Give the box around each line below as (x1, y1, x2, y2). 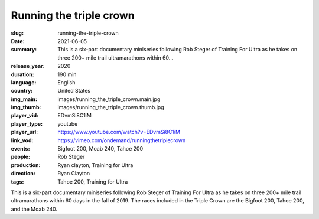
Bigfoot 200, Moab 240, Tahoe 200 (57, 145, 144, 152)
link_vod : (11, 136, 34, 144)
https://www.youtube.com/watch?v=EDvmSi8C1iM (57, 129, 180, 136)
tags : (11, 178, 24, 185)
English (57, 79, 76, 86)
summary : (11, 46, 37, 53)
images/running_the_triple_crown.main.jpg (57, 95, 161, 103)
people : (11, 153, 31, 161)
